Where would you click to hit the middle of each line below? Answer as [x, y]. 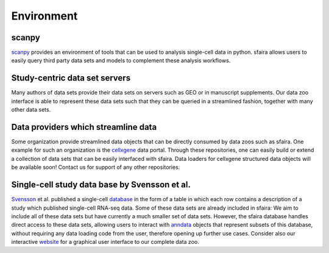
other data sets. [31, 110]
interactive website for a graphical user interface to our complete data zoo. [105, 242]
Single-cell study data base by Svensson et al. [101, 185]
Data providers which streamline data [84, 127]
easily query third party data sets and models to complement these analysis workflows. [121, 60]
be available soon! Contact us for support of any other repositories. [96, 167]
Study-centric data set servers [71, 78]
